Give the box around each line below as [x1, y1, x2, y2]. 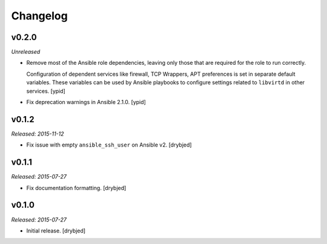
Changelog [11, 9, 68, 22]
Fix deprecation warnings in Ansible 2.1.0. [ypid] [26, 99, 147, 106]
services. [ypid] [26, 87, 66, 94]
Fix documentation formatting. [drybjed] [26, 184, 127, 191]
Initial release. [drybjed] [26, 227, 86, 234]
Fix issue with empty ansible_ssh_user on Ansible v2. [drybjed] [26, 141, 192, 148]
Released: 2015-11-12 [11, 130, 64, 137]
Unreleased [11, 48, 41, 56]
